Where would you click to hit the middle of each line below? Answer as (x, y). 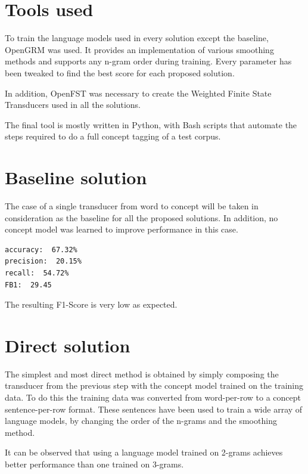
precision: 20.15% (43, 261)
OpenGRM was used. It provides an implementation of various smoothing (139, 49)
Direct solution (68, 345)
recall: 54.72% (37, 273)
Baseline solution (76, 177)
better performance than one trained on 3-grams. (94, 464)
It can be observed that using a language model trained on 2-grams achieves (144, 452)
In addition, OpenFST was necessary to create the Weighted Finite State (138, 93)
